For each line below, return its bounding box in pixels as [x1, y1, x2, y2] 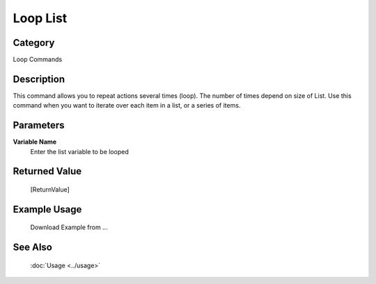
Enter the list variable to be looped [30, 147, 129, 156]
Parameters [13, 119, 65, 131]
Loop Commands [13, 56, 63, 64]
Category [13, 37, 55, 49]
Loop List [13, 10, 68, 26]
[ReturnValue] [30, 185, 70, 194]
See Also [13, 242, 52, 253]
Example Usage [13, 203, 82, 215]
